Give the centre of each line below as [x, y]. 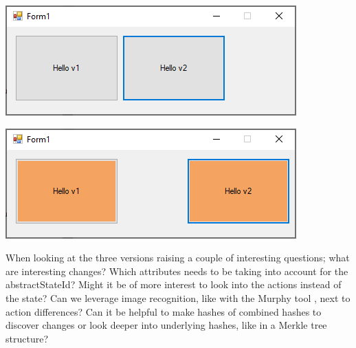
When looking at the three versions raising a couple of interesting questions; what [178, 258]
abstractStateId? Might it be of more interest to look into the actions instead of [174, 284]
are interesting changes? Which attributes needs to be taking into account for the [177, 271]
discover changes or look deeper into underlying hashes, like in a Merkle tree [166, 325]
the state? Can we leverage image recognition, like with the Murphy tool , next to [178, 297]
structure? [27, 338]
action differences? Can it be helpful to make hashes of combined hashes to [164, 311]
